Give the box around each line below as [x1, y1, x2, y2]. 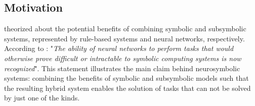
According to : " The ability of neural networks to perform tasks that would [4, 43, 234, 54]
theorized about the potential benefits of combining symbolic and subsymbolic [4, 23, 246, 34]
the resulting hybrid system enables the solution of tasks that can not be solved [4, 82, 251, 93]
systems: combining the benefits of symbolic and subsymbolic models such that [4, 73, 249, 83]
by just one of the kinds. [4, 92, 80, 103]
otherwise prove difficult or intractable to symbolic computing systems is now [4, 52, 241, 63]
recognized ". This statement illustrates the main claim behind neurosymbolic [4, 63, 240, 73]
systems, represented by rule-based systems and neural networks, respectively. [4, 33, 245, 43]
